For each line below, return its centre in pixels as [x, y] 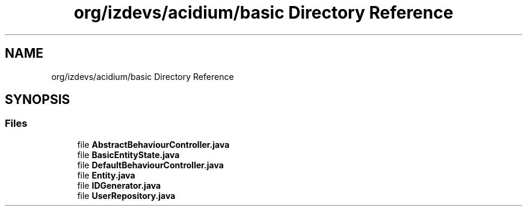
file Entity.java [106, 175]
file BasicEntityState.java [128, 154]
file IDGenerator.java [119, 185]
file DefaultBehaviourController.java [150, 165]
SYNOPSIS [38, 100]
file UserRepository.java [126, 195]
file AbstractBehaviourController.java [153, 144]
